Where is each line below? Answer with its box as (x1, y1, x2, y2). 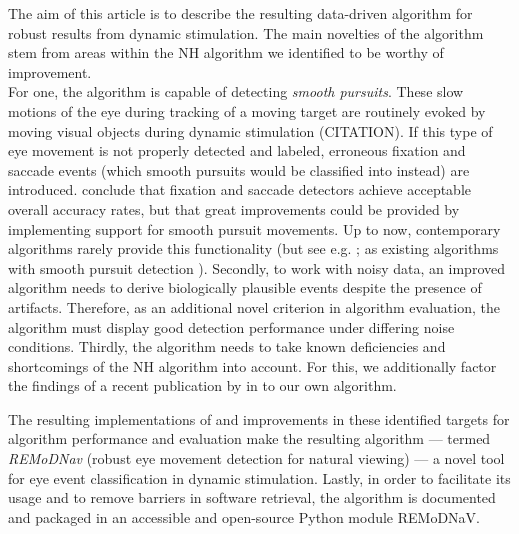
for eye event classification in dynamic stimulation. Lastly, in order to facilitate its (8, 467, 511, 488)
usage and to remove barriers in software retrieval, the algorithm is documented (8, 487, 496, 508)
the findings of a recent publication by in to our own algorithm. (8, 375, 397, 396)
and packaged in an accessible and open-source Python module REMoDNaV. (8, 506, 481, 527)
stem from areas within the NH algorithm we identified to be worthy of (8, 42, 444, 63)
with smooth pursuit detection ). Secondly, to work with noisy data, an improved (8, 257, 505, 278)
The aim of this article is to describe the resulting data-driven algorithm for (8, 3, 473, 23)
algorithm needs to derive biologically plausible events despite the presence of (8, 277, 482, 298)
